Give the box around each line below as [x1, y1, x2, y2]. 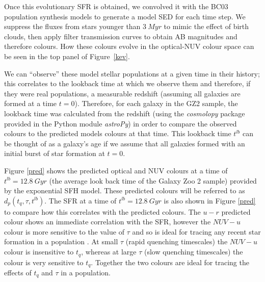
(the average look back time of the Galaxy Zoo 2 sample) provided [49, 175, 257, 186]
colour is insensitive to [4, 246, 74, 257]
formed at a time [4, 98, 57, 109]
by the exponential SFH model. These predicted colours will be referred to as [4, 185, 245, 196]
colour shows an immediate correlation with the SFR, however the [4, 216, 211, 227]
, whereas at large [81, 246, 137, 257]
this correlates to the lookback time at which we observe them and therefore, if [4, 78, 251, 89]
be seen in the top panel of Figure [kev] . [4, 50, 130, 61]
